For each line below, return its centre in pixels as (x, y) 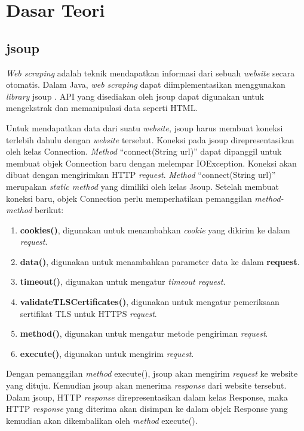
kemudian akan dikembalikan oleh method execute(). (102, 420)
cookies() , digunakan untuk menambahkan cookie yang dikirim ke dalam (155, 230)
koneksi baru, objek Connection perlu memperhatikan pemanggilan (129, 198)
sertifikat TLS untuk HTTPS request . (88, 313)
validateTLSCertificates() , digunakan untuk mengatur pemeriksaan (150, 302)
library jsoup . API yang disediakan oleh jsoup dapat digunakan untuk (135, 96)
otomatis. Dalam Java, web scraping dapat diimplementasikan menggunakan (146, 84)
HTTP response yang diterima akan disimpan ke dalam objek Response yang (147, 409)
